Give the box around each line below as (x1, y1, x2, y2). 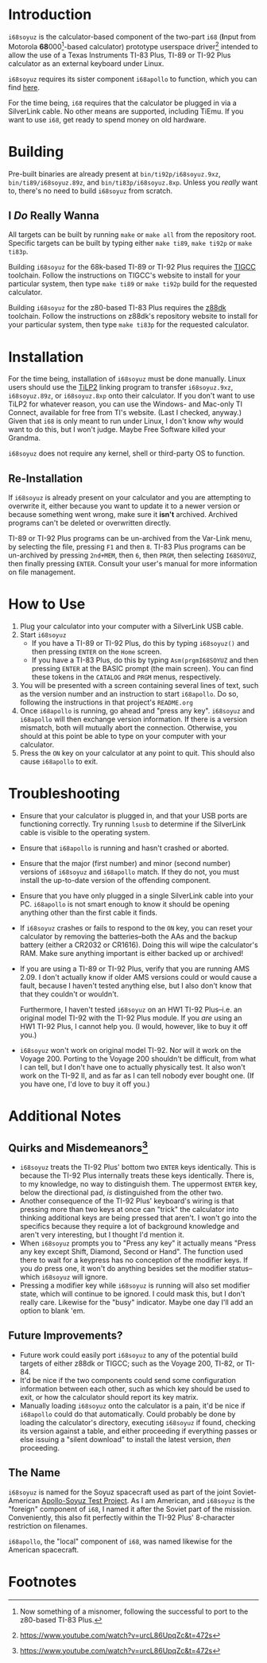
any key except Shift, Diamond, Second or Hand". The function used (19, 1246, 244, 1256)
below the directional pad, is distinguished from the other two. (19, 1187, 224, 1197)
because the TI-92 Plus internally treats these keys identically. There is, (19, 1171, 254, 1180)
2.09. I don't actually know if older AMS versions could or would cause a (19, 972, 257, 981)
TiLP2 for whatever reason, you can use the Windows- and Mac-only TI (8, 399, 243, 409)
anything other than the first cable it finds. (19, 907, 157, 917)
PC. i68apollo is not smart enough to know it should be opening (19, 899, 230, 908)
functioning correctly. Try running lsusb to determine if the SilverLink (19, 819, 246, 829)
